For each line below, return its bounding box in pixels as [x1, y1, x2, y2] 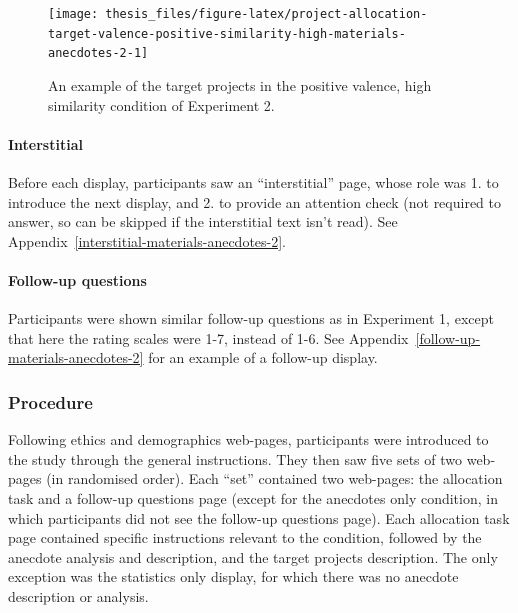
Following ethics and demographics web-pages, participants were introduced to [8, 429, 489, 450]
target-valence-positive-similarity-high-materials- [48, 26, 406, 41]
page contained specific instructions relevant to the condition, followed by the [8, 527, 482, 548]
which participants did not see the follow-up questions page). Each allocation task [8, 507, 510, 528]
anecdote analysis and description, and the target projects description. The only [8, 546, 498, 567]
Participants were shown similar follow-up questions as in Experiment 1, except [8, 308, 494, 329]
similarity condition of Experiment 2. [48, 94, 275, 115]
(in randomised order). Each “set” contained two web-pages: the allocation [46, 468, 503, 489]
